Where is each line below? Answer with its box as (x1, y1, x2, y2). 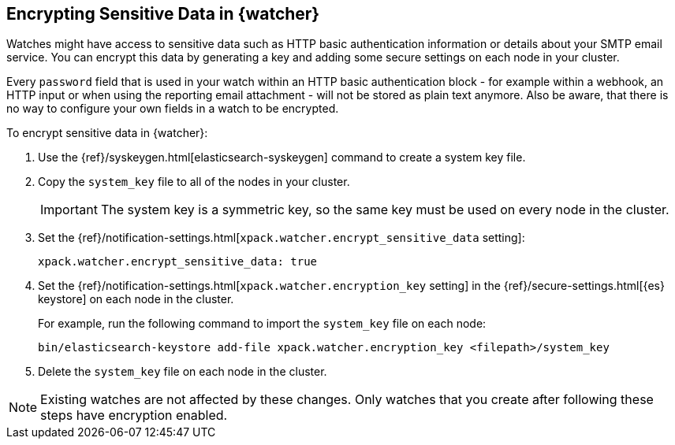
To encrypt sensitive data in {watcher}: (6, 126, 208, 140)
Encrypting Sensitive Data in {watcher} (6, 4, 320, 24)
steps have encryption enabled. (40, 407, 228, 424)
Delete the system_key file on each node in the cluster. (38, 365, 327, 379)
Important (40, 202, 98, 218)
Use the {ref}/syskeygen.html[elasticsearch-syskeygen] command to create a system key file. (38, 150, 526, 165)
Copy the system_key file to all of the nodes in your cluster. (38, 175, 350, 189)
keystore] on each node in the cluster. (38, 292, 234, 306)
